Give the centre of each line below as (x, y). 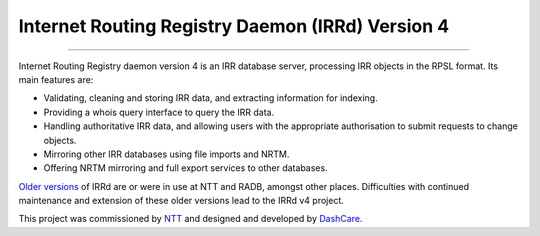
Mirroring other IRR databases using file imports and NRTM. (166, 154)
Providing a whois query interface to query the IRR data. (159, 112)
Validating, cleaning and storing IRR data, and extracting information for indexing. (211, 98)
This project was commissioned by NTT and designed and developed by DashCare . (190, 219)
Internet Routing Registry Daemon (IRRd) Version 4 (234, 26)
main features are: (56, 79)
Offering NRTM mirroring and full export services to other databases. (186, 168)
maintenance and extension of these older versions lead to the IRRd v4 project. (181, 201)
